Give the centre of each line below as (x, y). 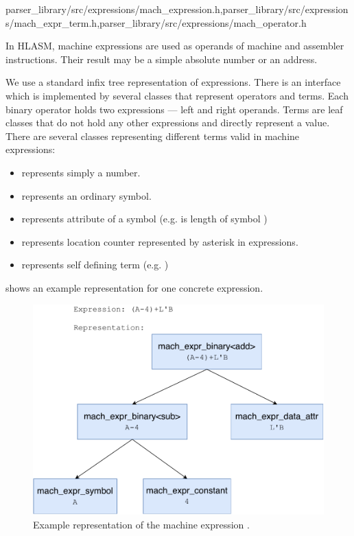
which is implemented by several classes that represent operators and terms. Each (177, 95)
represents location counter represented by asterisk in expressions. (160, 241)
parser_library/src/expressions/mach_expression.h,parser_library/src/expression (177, 9)
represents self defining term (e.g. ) (95, 265)
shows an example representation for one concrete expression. (134, 287)
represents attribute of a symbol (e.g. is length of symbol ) (144, 219)
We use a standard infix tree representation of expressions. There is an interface (173, 82)
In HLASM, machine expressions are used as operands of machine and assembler (175, 46)
